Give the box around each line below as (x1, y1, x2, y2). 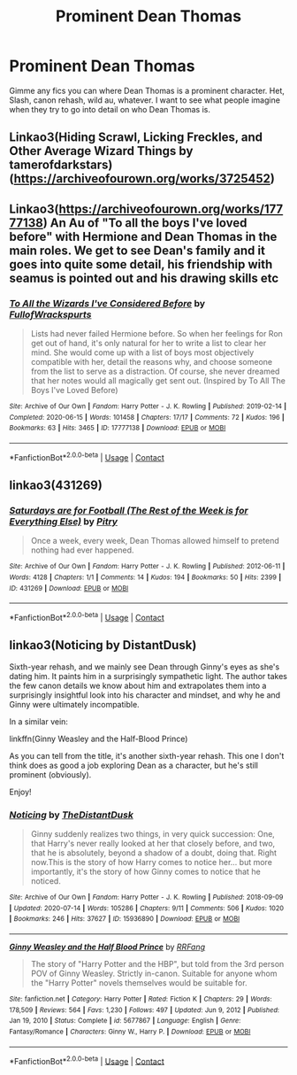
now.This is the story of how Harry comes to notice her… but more (30, 857, 272, 868)
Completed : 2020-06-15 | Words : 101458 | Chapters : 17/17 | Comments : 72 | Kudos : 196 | (9, 413, 285, 421)
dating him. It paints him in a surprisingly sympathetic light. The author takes (9, 670, 287, 681)
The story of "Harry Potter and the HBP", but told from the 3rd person (30, 959, 285, 970)
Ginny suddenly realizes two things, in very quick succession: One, (30, 829, 276, 839)
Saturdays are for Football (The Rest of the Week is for (9, 504, 249, 516)
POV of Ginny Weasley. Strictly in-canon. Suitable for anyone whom (30, 968, 278, 979)
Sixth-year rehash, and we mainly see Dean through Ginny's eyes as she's (9, 661, 280, 672)
